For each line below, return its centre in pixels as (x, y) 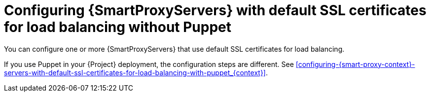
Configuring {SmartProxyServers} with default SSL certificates (215, 10)
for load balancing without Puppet (118, 27)
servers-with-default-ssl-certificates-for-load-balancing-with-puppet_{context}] (135, 72)
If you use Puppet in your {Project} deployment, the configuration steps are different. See (149, 64)
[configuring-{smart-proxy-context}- (355, 64)
